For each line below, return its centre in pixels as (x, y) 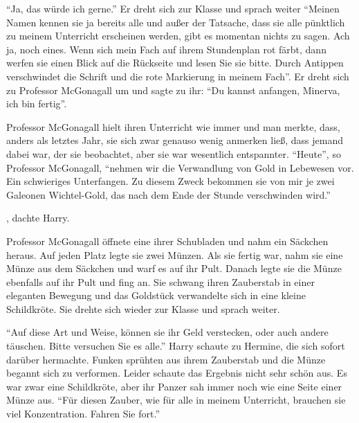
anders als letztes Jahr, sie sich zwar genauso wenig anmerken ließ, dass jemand (175, 140)
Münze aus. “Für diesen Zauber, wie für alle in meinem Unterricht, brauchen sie (176, 400)
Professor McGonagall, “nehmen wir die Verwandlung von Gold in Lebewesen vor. (180, 167)
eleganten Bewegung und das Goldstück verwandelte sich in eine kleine (156, 295)
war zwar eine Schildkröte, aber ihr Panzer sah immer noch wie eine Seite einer (174, 386)
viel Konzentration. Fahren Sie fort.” (83, 414)
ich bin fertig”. (37, 103)
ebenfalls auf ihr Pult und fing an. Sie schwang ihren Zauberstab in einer (160, 281)
